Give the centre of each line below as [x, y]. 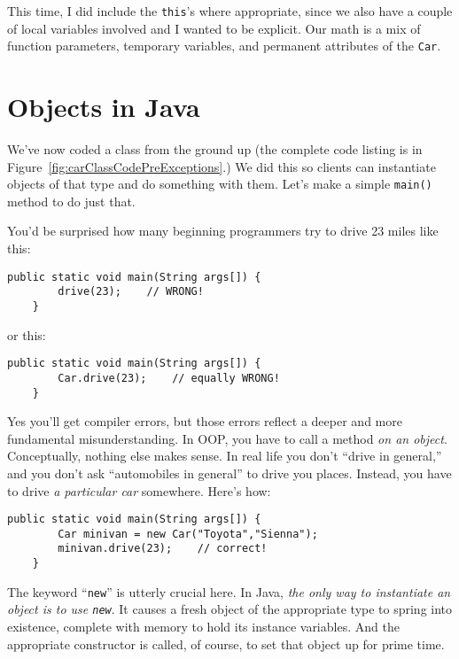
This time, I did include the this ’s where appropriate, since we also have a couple [230, 11]
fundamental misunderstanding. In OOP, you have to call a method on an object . [227, 438]
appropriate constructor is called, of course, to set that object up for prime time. [226, 643]
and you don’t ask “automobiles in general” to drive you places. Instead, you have [229, 473]
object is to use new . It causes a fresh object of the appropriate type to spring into [230, 609]
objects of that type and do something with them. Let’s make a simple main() [220, 184]
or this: [27, 334]
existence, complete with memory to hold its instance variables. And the [203, 627]
